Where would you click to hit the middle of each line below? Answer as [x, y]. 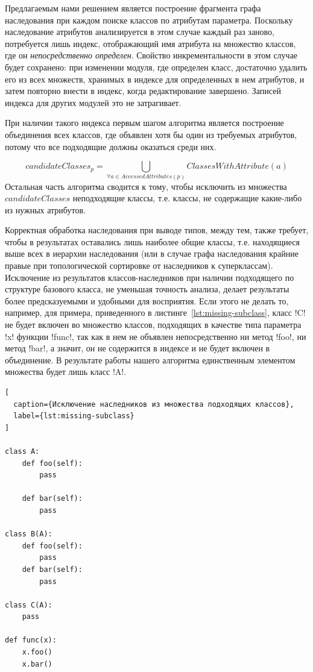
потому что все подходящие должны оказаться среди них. [111, 146]
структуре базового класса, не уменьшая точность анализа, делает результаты [147, 289]
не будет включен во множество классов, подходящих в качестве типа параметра [153, 325]
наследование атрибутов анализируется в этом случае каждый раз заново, [140, 32]
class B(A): [29, 534]
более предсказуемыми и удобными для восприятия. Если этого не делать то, [147, 300]
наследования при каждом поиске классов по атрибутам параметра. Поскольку [149, 20]
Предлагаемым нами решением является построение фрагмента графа [133, 8]
